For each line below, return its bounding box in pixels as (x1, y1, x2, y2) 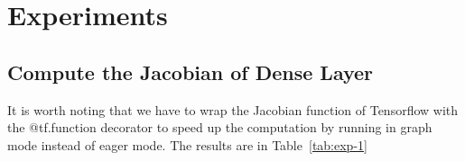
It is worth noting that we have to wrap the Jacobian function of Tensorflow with (7, 100, 459, 119)
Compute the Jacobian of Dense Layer (7, 58, 374, 85)
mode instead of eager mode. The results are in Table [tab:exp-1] (7, 135, 367, 154)
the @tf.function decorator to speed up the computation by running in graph (7, 118, 432, 137)
